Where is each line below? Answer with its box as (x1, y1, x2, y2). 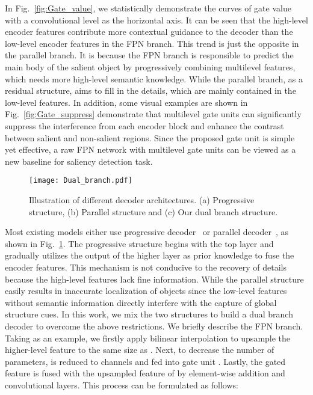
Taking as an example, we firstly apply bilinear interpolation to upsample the (5, 331, 291, 344)
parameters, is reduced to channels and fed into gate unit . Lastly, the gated (5, 355, 286, 367)
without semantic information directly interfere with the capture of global (5, 296, 277, 308)
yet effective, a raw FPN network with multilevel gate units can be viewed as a (5, 143, 296, 156)
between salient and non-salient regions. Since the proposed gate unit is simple (5, 131, 295, 144)
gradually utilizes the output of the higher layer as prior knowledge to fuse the (5, 249, 294, 262)
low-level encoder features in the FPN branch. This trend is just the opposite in (5, 37, 299, 49)
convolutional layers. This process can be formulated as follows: (5, 378, 238, 391)
